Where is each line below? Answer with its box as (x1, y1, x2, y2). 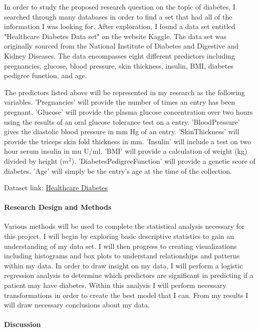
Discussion (4, 319, 41, 329)
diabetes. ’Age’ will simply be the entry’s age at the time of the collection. (4, 165, 232, 176)
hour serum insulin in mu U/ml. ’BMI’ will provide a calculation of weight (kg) (4, 146, 247, 156)
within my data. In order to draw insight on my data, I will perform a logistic (4, 260, 243, 270)
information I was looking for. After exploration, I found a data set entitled (4, 21, 235, 32)
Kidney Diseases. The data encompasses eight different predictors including (4, 50, 235, 61)
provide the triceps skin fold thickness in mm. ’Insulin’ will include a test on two (4, 136, 251, 146)
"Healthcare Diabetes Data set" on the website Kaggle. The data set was (4, 31, 226, 41)
